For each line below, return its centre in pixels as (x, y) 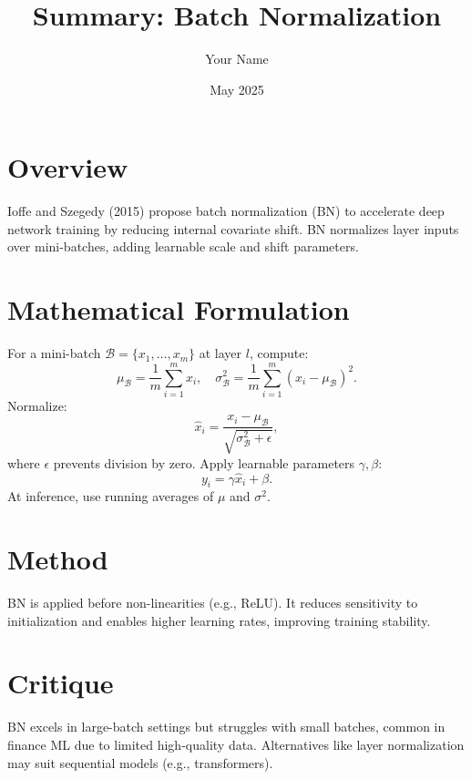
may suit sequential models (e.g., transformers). (140, 762)
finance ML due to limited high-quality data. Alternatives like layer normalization (236, 744)
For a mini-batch (54, 353)
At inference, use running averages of (111, 496)
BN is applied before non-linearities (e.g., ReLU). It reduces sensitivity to (213, 603)
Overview (68, 167)
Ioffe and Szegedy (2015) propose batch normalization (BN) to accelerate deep (226, 211)
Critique (61, 683)
